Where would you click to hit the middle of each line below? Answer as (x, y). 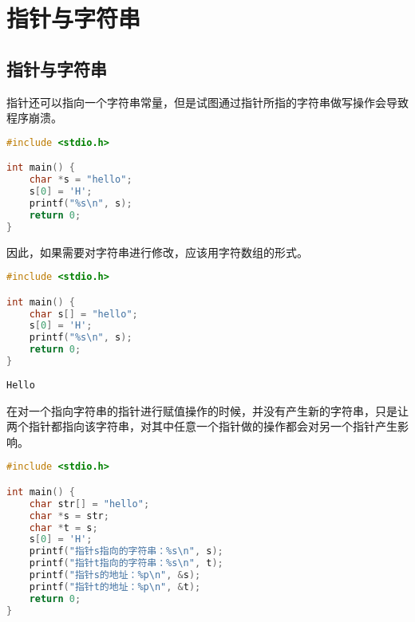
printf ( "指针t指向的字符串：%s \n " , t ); (126, 563)
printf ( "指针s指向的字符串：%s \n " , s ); (126, 551)
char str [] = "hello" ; (89, 504)
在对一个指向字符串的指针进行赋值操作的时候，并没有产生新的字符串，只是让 (207, 410)
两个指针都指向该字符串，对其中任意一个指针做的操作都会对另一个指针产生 (202, 426)
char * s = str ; (69, 516)
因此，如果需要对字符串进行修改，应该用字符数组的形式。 (157, 252)
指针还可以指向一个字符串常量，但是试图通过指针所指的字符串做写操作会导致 (207, 102)
